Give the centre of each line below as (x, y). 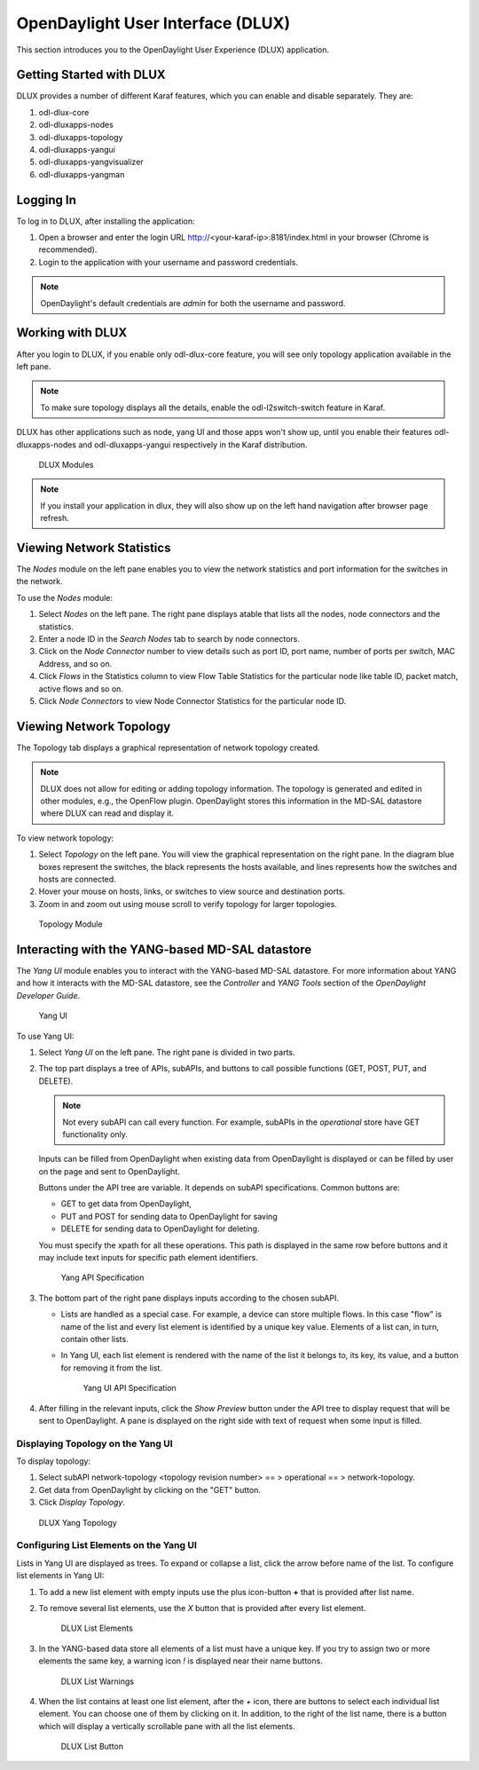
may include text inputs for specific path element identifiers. (149, 1258)
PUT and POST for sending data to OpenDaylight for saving (169, 1216)
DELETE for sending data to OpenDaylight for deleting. (160, 1229)
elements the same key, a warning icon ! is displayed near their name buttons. (181, 1661)
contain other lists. (94, 1339)
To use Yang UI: (45, 1036)
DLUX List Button (92, 1746)
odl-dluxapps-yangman (82, 174)
